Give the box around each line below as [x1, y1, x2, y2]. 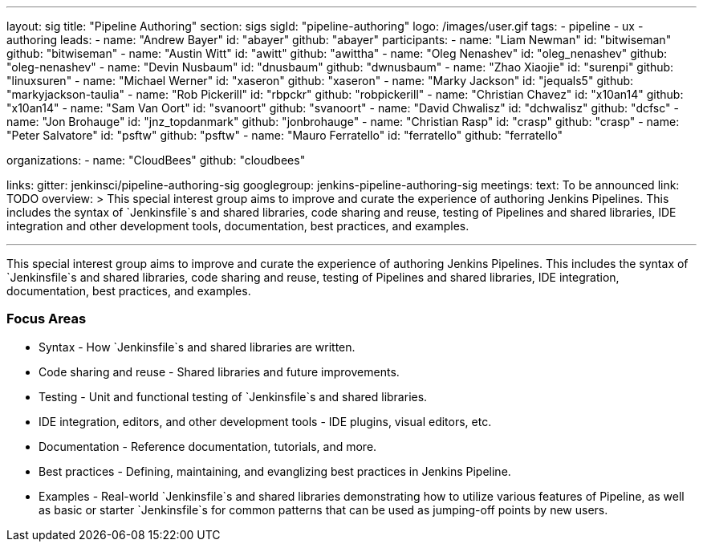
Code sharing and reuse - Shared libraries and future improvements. [39, 364, 400, 379]
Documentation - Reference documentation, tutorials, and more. [39, 439, 377, 453]
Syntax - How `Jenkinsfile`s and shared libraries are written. [39, 339, 356, 354]
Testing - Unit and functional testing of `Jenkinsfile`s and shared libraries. [39, 389, 428, 404]
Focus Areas [6, 311, 87, 327]
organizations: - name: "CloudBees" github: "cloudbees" [6, 153, 306, 167]
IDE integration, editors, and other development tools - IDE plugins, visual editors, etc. [39, 414, 492, 428]
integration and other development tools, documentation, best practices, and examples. [6, 219, 469, 233]
